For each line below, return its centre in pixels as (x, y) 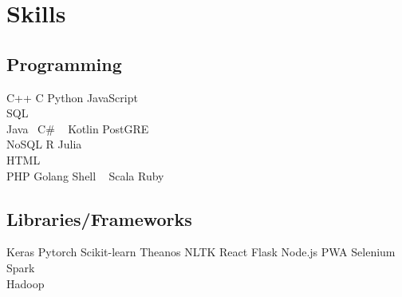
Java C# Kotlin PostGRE (78, 128)
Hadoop (26, 283)
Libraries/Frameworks (99, 218)
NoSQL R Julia (44, 144)
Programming (64, 63)
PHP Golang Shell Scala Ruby (85, 175)
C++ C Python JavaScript (72, 97)
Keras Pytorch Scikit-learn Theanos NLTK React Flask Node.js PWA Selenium (201, 252)
